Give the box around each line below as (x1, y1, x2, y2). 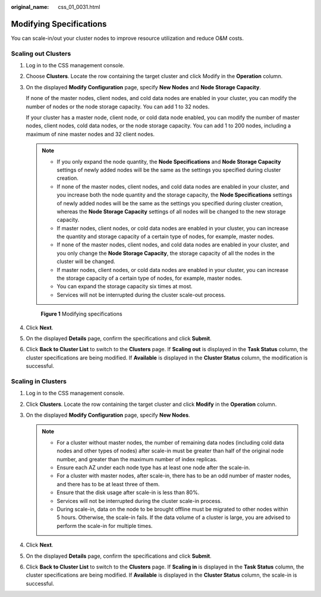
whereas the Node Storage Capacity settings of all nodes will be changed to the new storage (56, 208, 286, 215)
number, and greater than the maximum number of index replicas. (56, 455, 218, 462)
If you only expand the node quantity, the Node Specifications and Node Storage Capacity (56, 158, 281, 165)
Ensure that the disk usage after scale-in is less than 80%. (56, 489, 200, 496)
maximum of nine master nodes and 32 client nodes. (26, 130, 155, 137)
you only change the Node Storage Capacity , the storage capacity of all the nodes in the (56, 249, 275, 257)
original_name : (11, 4, 49, 10)
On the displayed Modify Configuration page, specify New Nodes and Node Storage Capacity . (26, 83, 262, 90)
